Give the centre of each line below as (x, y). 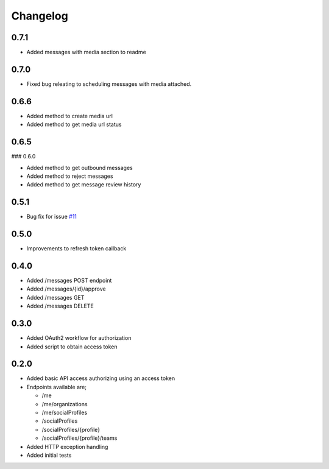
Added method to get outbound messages (80, 167)
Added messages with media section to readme (86, 52)
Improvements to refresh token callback (76, 249)
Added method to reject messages (70, 176)
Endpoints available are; (56, 387)
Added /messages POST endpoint (69, 281)
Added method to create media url (69, 116)
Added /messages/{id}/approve (66, 289)
